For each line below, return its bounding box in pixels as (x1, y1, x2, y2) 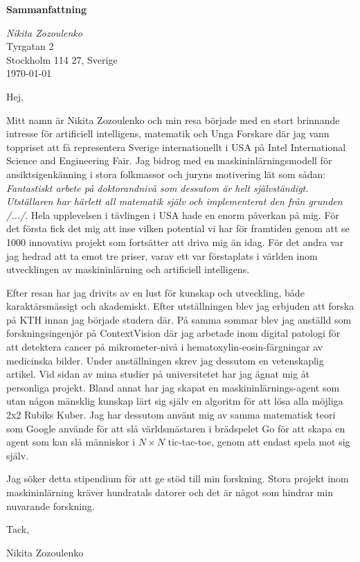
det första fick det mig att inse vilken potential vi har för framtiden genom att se (6, 221, 350, 236)
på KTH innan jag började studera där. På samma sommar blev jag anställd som (6, 312, 352, 326)
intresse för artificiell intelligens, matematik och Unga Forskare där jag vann (6, 126, 330, 141)
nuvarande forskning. (6, 498, 95, 513)
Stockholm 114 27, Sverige (6, 52, 118, 67)
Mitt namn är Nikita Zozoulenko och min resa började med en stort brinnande (6, 112, 340, 127)
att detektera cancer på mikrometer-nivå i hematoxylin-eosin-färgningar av (6, 340, 323, 354)
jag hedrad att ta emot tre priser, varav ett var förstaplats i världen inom (6, 248, 318, 263)
